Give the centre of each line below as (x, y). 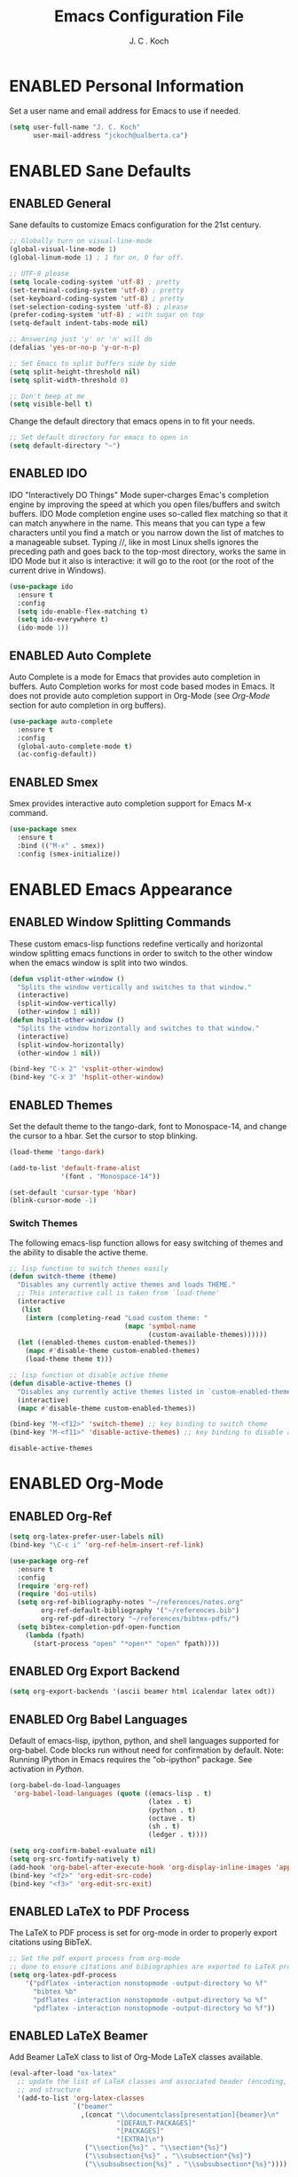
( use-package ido (41, 586)
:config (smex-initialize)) (69, 854)
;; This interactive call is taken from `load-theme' (118, 1294)
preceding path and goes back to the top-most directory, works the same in (148, 551)
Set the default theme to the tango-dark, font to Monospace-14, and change (148, 1126)
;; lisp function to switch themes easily (89, 1268)
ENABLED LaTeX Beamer (78, 2035)
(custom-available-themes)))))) (208, 1334)
